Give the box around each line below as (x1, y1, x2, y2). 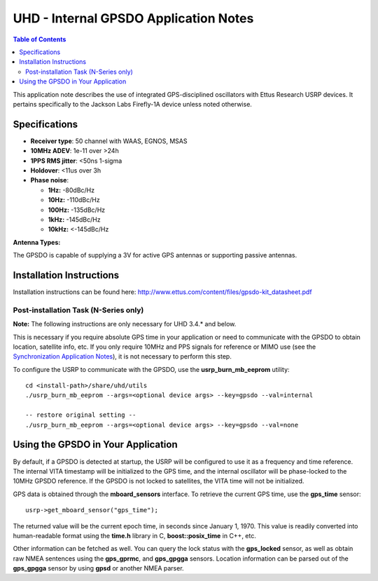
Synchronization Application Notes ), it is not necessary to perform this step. (13, 352, 232, 361)
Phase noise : (30, 176, 69, 185)
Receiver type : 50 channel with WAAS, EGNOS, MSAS (30, 137, 188, 145)
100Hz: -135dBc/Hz (48, 206, 106, 214)
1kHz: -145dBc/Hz (48, 215, 101, 224)
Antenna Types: (13, 238, 61, 246)
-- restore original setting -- (25, 411, 136, 419)
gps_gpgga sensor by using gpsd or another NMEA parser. (13, 564, 185, 573)
